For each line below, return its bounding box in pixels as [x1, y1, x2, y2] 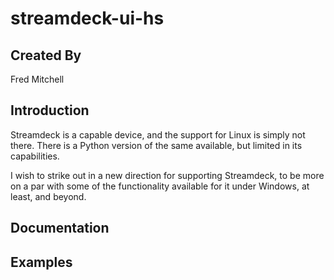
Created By [10, 47, 82, 64]
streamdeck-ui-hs [10, 7, 165, 30]
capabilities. [10, 150, 60, 162]
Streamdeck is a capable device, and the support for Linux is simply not [10, 128, 306, 141]
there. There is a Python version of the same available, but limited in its [10, 139, 303, 151]
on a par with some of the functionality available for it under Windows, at [10, 180, 310, 192]
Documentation [10, 220, 110, 237]
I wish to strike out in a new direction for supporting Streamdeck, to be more [10, 169, 325, 181]
